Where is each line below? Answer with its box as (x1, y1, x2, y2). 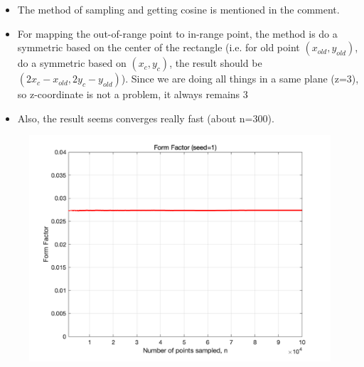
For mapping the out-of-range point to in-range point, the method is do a (17, 26, 338, 41)
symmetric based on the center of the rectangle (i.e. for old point (17, 40, 300, 55)
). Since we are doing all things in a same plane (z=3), (121, 71, 359, 86)
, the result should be (169, 55, 262, 70)
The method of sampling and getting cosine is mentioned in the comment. (17, 2, 340, 16)
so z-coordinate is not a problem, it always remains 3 (17, 87, 248, 102)
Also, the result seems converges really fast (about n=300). (17, 110, 274, 125)
